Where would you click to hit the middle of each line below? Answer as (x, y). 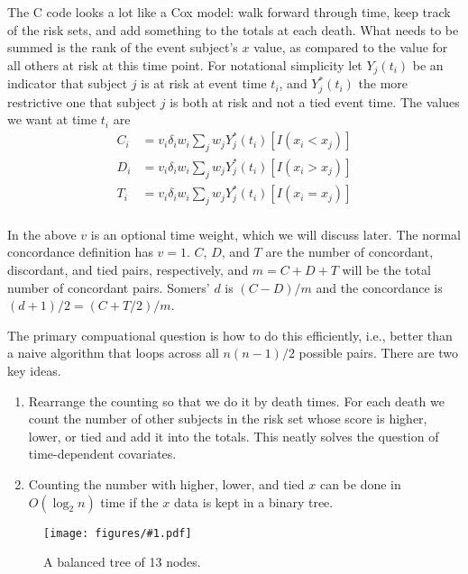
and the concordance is (379, 287)
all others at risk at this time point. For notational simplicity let (185, 64)
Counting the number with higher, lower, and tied (166, 484)
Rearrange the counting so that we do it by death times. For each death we (236, 401)
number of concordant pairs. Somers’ (109, 287)
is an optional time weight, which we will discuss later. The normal (275, 234)
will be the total (386, 270)
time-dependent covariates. (102, 454)
